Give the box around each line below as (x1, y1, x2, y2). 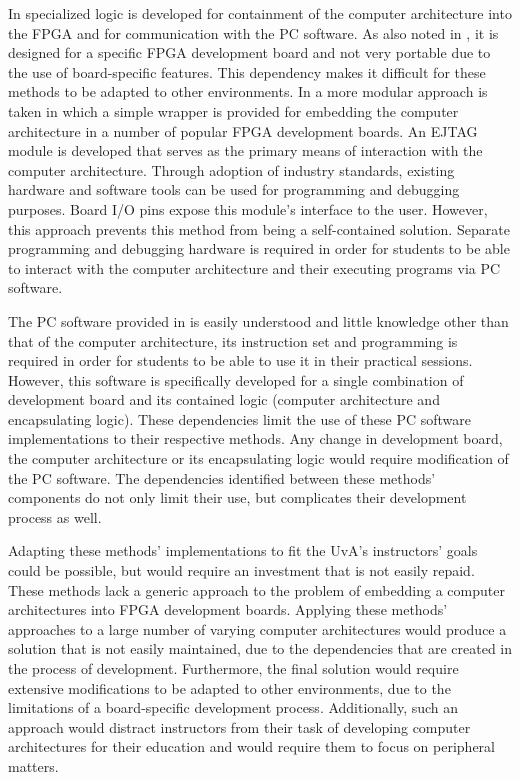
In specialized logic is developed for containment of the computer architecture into (8, 3, 512, 23)
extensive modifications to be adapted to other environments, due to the (8, 677, 451, 698)
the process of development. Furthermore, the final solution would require (8, 658, 459, 678)
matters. (8, 755, 59, 776)
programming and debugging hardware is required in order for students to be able (8, 238, 510, 259)
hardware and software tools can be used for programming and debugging (8, 179, 460, 200)
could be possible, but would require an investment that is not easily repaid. (8, 560, 475, 581)
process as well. (8, 506, 102, 527)
